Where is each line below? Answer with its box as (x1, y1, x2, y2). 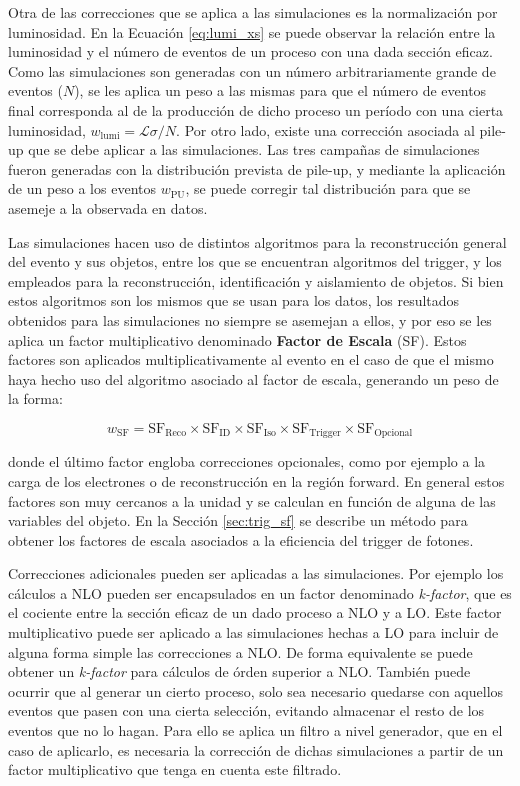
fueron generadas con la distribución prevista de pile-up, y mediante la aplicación (8, 158, 506, 179)
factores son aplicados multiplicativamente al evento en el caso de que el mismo (8, 349, 494, 370)
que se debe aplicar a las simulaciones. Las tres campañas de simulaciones (28, 139, 480, 160)
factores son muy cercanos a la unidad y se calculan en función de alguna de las (8, 490, 496, 511)
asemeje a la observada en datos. (8, 197, 208, 218)
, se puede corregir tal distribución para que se (185, 178, 471, 199)
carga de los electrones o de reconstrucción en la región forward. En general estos (8, 470, 505, 491)
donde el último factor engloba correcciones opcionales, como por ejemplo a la (8, 451, 486, 472)
